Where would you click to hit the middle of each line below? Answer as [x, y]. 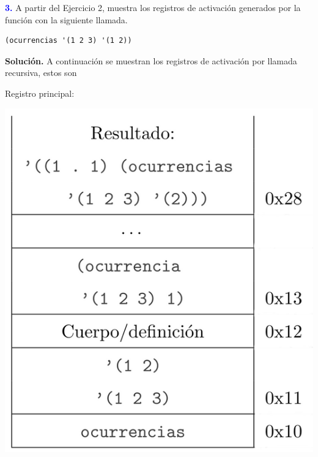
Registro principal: [40, 93]
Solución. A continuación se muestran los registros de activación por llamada [151, 60]
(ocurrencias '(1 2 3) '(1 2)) [68, 41]
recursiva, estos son [41, 73]
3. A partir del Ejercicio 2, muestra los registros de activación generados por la [153, 7]
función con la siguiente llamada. [66, 19]
